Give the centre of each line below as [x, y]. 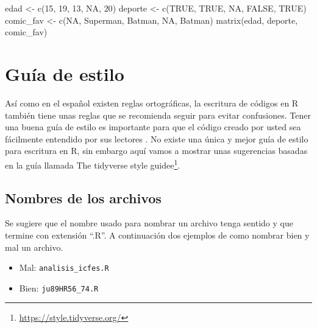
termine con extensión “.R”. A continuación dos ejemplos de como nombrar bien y [157, 235]
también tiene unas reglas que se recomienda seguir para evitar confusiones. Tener [158, 115]
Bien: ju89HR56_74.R [59, 288]
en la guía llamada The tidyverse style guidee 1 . [93, 164]
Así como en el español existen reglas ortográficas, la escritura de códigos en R [152, 103]
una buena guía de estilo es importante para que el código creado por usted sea [153, 127]
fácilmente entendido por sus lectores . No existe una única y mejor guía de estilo [157, 138]
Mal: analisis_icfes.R [64, 267]
